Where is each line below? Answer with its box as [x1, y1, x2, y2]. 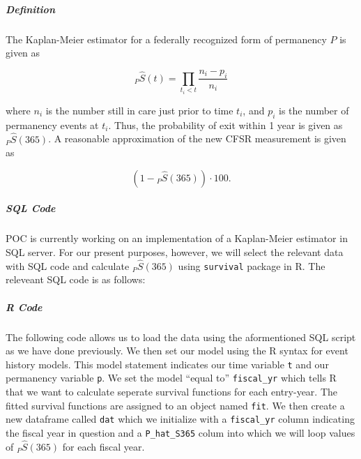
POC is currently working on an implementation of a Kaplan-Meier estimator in [6, 231, 348, 246]
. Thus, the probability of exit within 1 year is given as [108, 117, 343, 132]
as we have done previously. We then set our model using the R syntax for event [6, 343, 348, 358]
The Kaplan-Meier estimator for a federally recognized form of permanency [6, 31, 327, 46]
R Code [6, 299, 43, 314]
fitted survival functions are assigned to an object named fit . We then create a [6, 398, 345, 412]
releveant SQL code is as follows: [6, 272, 146, 287]
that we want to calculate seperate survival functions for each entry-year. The [6, 384, 337, 399]
